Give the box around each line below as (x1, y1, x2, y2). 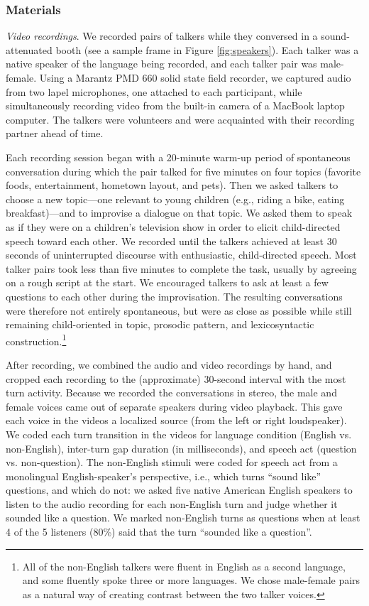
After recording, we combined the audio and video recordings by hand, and (6, 357, 332, 372)
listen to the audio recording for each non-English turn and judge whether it (6, 496, 338, 511)
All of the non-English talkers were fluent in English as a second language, (22, 558, 346, 573)
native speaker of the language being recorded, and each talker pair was (6, 56, 317, 71)
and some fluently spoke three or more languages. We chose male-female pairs (22, 573, 360, 588)
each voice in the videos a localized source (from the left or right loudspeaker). (6, 413, 347, 428)
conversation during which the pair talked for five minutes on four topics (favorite (6, 163, 361, 178)
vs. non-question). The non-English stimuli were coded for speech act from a (6, 455, 338, 470)
